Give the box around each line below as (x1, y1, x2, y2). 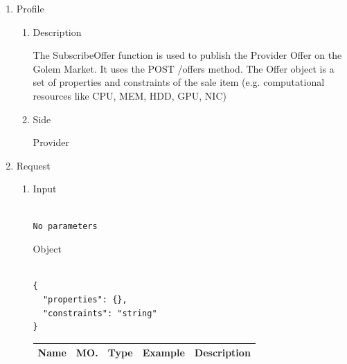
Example (142, 345, 185, 360)
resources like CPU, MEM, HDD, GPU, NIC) (33, 88, 226, 102)
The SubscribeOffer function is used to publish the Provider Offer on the (33, 48, 342, 62)
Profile (16, 1, 44, 15)
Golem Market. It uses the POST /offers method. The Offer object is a (33, 61, 335, 75)
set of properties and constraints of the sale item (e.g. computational (33, 75, 325, 89)
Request (16, 158, 51, 172)
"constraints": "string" (42, 308, 157, 318)
